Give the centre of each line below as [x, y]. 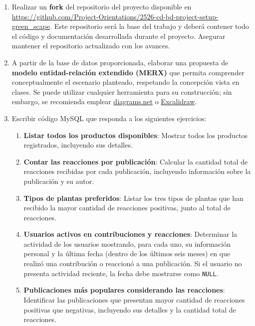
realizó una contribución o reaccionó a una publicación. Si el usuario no [133, 263]
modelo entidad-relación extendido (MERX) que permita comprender [128, 72]
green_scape [31, 26]
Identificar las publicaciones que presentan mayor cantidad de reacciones [134, 299]
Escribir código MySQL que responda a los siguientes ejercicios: [109, 118]
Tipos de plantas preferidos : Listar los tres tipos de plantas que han [133, 198]
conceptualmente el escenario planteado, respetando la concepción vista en [126, 82]
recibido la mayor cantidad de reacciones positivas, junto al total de [127, 208]
